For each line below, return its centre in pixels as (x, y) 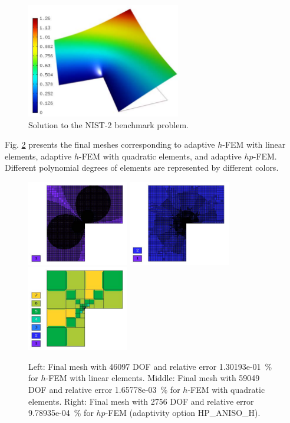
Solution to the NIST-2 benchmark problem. (108, 124)
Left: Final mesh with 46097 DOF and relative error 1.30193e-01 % (150, 366)
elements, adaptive (38, 156)
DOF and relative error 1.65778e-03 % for (104, 389)
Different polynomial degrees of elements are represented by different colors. (142, 167)
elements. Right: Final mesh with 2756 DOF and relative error (141, 401)
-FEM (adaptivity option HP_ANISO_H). (183, 413)
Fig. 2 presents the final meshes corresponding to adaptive (110, 144)
